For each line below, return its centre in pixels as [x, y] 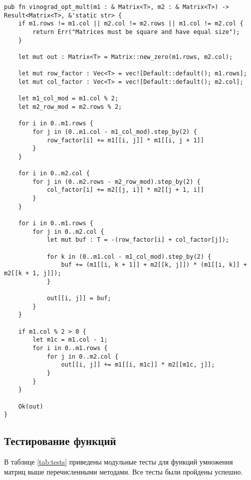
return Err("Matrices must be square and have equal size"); [136, 32]
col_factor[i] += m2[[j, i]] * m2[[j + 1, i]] [125, 190]
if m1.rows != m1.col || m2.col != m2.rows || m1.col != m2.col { [131, 24]
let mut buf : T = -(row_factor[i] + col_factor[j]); [138, 240]
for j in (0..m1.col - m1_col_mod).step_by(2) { [115, 132]
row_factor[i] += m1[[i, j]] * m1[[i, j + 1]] [125, 140]
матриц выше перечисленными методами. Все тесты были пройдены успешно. [124, 471]
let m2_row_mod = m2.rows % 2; [70, 107]
